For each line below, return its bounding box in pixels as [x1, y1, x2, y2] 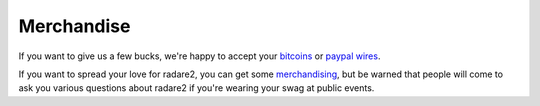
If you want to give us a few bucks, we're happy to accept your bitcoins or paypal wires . [18, 50, 381, 62]
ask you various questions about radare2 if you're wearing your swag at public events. [18, 82, 375, 94]
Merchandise [18, 15, 131, 37]
